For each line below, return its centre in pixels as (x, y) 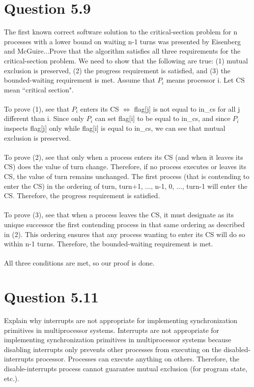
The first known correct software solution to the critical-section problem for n (121, 32)
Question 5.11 (51, 297)
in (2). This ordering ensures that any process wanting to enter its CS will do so (125, 234)
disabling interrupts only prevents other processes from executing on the (113, 349)
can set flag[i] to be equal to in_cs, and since (163, 118)
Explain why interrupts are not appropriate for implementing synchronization (121, 320)
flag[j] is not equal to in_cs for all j (187, 108)
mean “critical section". (39, 89)
